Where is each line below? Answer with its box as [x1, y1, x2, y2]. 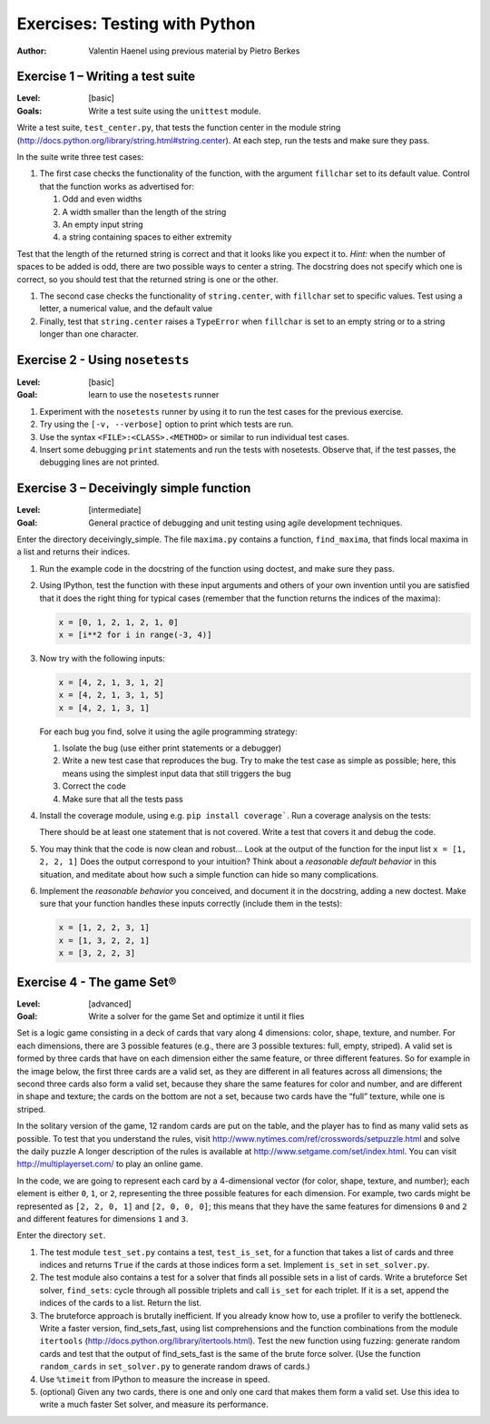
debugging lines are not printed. [39, 457, 160, 467]
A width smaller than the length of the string [62, 206, 227, 217]
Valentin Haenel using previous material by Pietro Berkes [88, 45, 300, 56]
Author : [16, 45, 47, 56]
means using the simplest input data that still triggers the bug [62, 768, 291, 779]
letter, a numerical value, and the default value [39, 303, 213, 314]
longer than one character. [39, 329, 140, 339]
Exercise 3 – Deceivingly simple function [16, 481, 251, 496]
